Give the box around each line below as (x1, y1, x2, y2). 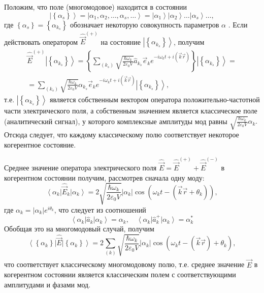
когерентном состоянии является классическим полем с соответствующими (4, 269, 236, 280)
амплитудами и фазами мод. (4, 279, 91, 289)
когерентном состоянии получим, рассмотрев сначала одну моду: (4, 172, 205, 183)
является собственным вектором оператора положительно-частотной (49, 94, 260, 104)
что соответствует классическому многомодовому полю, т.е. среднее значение (4, 259, 245, 270)
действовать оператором (4, 36, 78, 47)
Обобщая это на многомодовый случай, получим (4, 223, 154, 234)
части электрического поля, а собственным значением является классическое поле (4, 105, 257, 115)
